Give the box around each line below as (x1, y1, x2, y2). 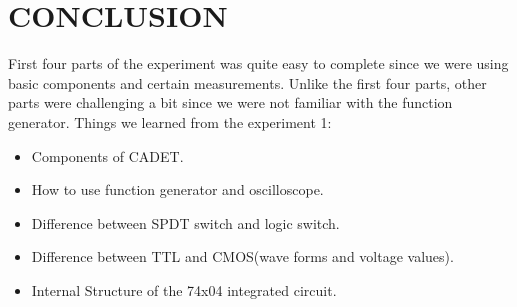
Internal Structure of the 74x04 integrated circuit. (31, 279, 337, 300)
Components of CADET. (31, 145, 184, 166)
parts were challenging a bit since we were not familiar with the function (8, 92, 453, 113)
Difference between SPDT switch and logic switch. (31, 212, 340, 233)
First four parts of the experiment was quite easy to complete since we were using (8, 53, 509, 74)
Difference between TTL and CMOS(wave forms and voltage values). (31, 246, 454, 267)
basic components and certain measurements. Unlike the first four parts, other (8, 72, 487, 93)
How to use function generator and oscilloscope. (31, 179, 324, 200)
